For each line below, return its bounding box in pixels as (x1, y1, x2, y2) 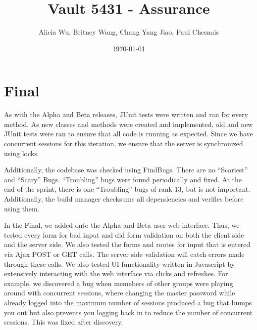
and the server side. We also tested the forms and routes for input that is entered (4, 239, 251, 249)
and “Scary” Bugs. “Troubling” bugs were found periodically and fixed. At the (4, 174, 242, 184)
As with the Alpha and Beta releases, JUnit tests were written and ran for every (4, 109, 248, 120)
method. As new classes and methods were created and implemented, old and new (4, 119, 253, 129)
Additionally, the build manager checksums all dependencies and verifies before (4, 194, 244, 204)
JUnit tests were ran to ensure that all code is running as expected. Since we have (4, 128, 253, 139)
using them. (4, 203, 40, 213)
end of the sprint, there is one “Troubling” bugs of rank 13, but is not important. (4, 184, 251, 194)
